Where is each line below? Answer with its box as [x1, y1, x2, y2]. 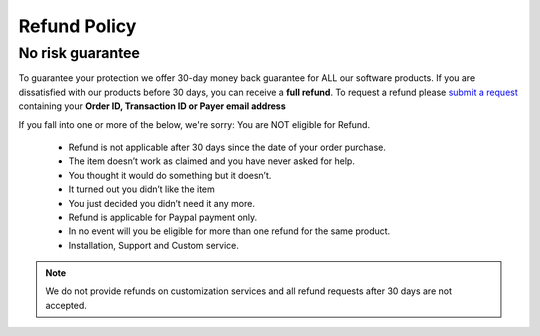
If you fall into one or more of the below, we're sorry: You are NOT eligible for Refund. [18, 118, 370, 130]
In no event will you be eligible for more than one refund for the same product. [68, 225, 391, 237]
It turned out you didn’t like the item [68, 183, 215, 195]
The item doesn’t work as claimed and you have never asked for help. [68, 155, 355, 167]
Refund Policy [18, 15, 137, 37]
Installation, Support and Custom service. [68, 239, 240, 251]
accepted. [45, 299, 87, 311]
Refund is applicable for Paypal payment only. [68, 211, 258, 223]
